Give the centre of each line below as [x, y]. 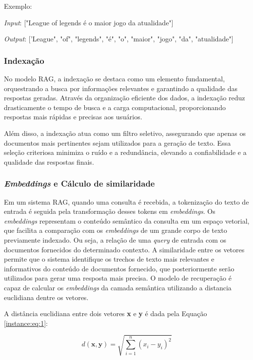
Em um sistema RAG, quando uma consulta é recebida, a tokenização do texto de [126, 201]
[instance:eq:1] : [26, 323]
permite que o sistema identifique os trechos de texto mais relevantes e [109, 259]
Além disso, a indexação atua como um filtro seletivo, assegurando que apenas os [125, 133]
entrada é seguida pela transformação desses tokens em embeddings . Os [110, 211]
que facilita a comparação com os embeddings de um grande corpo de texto [116, 230]
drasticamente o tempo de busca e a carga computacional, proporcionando [115, 107]
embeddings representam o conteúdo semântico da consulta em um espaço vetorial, [127, 220]
